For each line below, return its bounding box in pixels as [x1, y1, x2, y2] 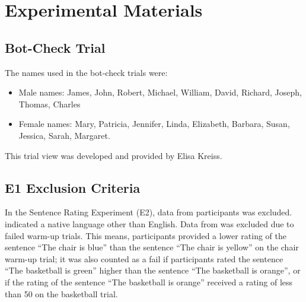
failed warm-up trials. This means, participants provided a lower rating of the [5, 229, 287, 241]
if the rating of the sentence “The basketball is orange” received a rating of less [5, 275, 293, 288]
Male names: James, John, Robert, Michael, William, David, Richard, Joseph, [18, 86, 302, 98]
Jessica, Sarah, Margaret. [18, 129, 110, 141]
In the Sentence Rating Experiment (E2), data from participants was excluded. [5, 206, 292, 218]
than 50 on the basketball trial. [5, 287, 118, 300]
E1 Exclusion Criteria [5, 178, 141, 196]
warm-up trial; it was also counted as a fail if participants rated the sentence [5, 252, 283, 265]
